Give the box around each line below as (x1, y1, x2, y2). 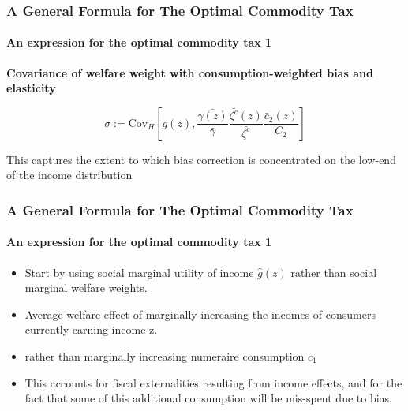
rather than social (290, 263, 377, 280)
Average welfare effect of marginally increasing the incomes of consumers (24, 305, 376, 322)
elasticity (6, 80, 56, 96)
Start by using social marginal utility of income (24, 263, 254, 280)
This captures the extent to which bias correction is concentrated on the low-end (6, 151, 396, 167)
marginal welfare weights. (24, 279, 148, 296)
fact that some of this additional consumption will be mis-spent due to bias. (24, 390, 392, 406)
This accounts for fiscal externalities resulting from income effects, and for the (24, 374, 402, 390)
